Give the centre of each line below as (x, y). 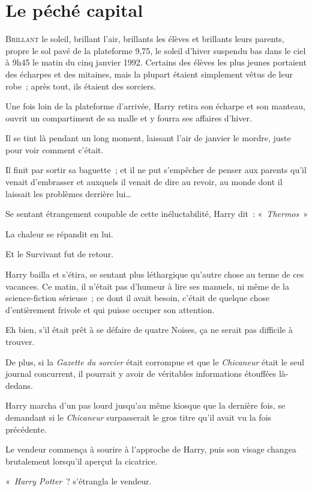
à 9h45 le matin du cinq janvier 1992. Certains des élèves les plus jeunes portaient (156, 62)
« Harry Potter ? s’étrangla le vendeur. (79, 481)
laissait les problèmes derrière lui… (68, 193)
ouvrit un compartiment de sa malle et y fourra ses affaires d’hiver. (129, 117)
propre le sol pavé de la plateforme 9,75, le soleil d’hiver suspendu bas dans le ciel (156, 50)
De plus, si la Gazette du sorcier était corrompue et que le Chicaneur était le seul (155, 361)
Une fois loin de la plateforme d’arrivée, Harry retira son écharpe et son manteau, (155, 106)
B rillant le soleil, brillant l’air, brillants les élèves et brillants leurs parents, (145, 39)
